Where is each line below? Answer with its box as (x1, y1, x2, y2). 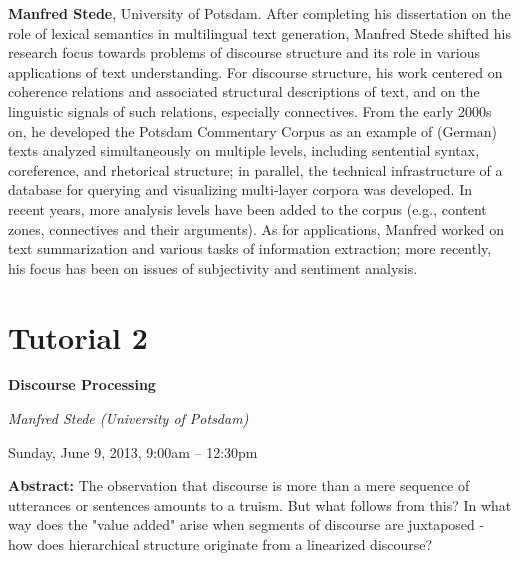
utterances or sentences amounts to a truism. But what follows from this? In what (8, 494, 512, 515)
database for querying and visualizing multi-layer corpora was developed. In (8, 179, 473, 200)
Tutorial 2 (8, 316, 148, 357)
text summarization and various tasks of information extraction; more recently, (8, 238, 492, 259)
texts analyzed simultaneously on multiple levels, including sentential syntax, (8, 140, 480, 161)
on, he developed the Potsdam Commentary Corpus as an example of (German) (8, 120, 498, 141)
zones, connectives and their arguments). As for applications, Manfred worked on (8, 218, 505, 239)
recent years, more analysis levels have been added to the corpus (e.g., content (8, 198, 487, 219)
